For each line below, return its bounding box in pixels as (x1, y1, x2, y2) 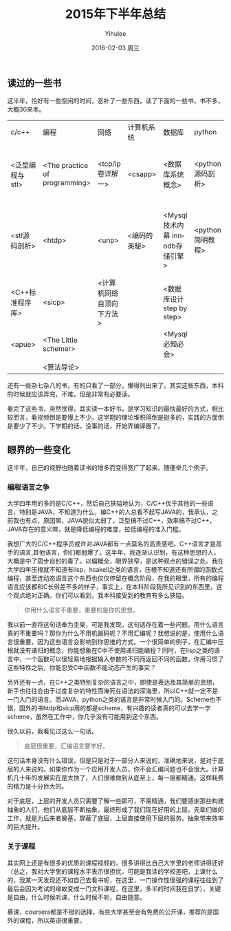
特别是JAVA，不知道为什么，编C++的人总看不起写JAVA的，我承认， (19, 508, 212, 516)
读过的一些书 (7, 77, 62, 89)
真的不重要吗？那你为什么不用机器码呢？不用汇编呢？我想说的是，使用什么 (7, 629, 218, 637)
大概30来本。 (7, 105, 45, 114)
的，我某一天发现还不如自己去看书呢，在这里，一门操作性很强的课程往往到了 (7, 875, 224, 884)
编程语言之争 (7, 482, 50, 492)
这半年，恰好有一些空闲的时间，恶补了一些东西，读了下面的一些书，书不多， (7, 97, 224, 105)
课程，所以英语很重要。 (19, 916, 86, 924)
